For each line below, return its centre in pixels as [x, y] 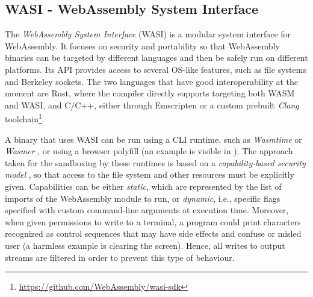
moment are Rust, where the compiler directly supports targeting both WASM [150, 93]
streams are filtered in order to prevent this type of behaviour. [120, 257]
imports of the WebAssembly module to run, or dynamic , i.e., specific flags [143, 198]
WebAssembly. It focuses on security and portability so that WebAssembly [142, 45]
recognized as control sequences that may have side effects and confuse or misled [153, 233]
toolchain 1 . [25, 118]
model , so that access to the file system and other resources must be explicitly [150, 174]
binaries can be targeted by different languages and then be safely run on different [156, 58]
